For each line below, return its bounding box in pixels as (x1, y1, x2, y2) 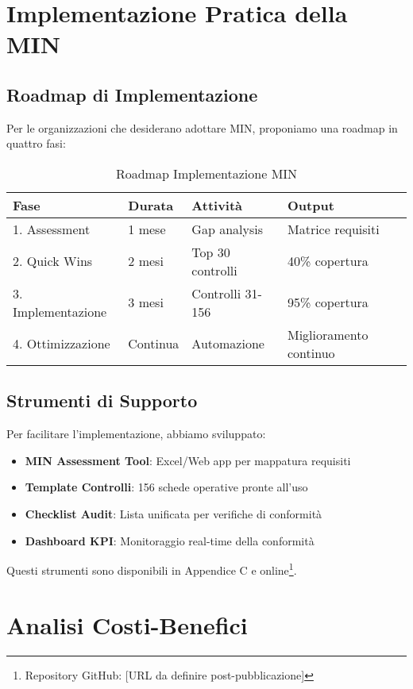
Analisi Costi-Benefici (6, 608, 248, 641)
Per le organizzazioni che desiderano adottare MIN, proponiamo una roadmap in (6, 119, 398, 136)
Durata (128, 195, 174, 214)
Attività (191, 195, 243, 214)
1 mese (128, 219, 166, 238)
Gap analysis (191, 219, 263, 238)
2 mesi (128, 252, 164, 271)
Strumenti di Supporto (6, 388, 198, 413)
